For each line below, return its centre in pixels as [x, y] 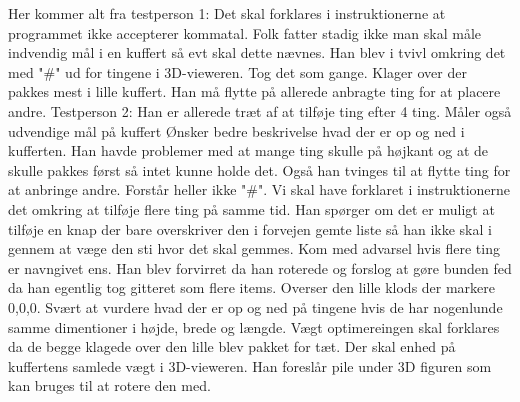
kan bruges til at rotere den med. [109, 385]
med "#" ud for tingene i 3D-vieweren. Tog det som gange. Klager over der [237, 71]
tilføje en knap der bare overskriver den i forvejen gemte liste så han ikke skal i [250, 228]
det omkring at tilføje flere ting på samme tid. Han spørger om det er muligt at [251, 208]
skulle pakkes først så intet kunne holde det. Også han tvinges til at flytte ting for [259, 169]
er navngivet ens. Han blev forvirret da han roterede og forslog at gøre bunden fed [260, 267]
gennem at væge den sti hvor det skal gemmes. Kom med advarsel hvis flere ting [254, 248]
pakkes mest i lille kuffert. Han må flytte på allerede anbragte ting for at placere [254, 91]
